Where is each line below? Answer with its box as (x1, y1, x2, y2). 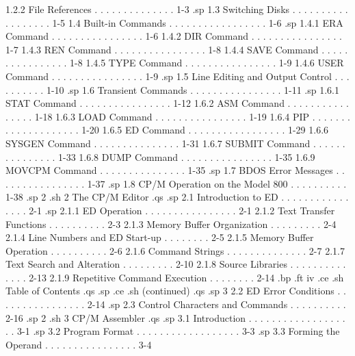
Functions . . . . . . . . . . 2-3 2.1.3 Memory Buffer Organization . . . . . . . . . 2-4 (5, 216, 337, 231)
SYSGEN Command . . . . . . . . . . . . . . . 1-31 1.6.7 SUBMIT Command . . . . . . (5, 136, 345, 150)
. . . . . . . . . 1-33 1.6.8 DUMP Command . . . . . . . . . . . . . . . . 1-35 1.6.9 (5, 149, 315, 164)
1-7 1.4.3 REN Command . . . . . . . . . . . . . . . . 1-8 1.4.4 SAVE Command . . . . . (5, 42, 348, 56)
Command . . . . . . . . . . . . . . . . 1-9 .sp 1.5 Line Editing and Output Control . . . (5, 68, 350, 83)
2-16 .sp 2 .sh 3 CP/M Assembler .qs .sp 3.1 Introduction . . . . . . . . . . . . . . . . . (5, 310, 345, 325)
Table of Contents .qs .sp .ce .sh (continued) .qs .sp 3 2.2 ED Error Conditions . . (5, 283, 346, 298)
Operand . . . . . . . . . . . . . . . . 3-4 (5, 337, 152, 351)
